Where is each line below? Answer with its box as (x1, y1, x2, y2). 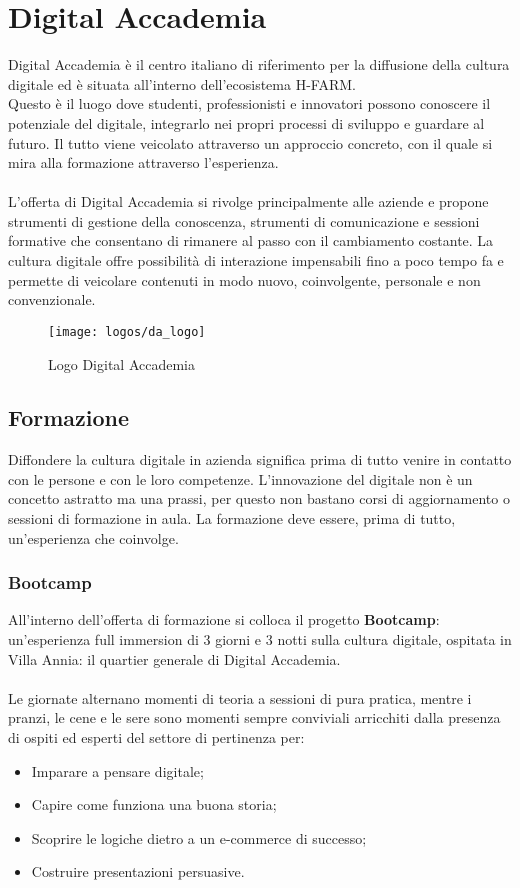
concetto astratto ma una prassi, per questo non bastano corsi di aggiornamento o (8, 488, 510, 509)
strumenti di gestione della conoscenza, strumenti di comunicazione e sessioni (8, 210, 480, 231)
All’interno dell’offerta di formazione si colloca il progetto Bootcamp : (8, 609, 440, 630)
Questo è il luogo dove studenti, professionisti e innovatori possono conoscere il (8, 93, 491, 114)
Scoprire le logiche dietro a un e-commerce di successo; (31, 827, 367, 848)
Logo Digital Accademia (48, 353, 195, 374)
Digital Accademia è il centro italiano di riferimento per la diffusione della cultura (8, 54, 510, 75)
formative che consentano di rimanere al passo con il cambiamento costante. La (8, 230, 494, 251)
